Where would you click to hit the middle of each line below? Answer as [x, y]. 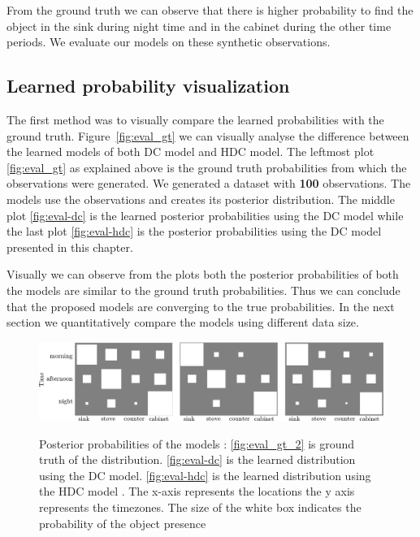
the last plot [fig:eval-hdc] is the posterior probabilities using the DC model [194, 231]
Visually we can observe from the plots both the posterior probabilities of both [203, 274]
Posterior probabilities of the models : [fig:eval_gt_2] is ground [197, 443]
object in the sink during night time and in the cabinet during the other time [199, 26]
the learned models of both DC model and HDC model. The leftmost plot [191, 152]
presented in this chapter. [70, 247]
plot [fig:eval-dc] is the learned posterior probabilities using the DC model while [205, 215]
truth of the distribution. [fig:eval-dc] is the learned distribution [197, 459]
